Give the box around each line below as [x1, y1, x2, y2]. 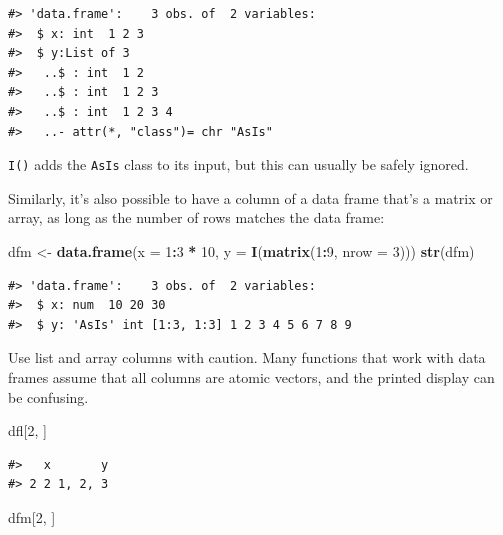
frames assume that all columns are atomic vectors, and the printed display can [8, 366, 495, 387]
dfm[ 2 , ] [8, 506, 56, 527]
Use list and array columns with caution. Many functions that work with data [8, 347, 486, 368]
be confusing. [8, 386, 89, 407]
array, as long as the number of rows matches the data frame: [8, 207, 385, 228]
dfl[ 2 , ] [8, 420, 47, 441]
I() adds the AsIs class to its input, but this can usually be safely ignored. [8, 154, 469, 175]
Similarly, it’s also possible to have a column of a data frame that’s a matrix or [8, 187, 493, 208]
